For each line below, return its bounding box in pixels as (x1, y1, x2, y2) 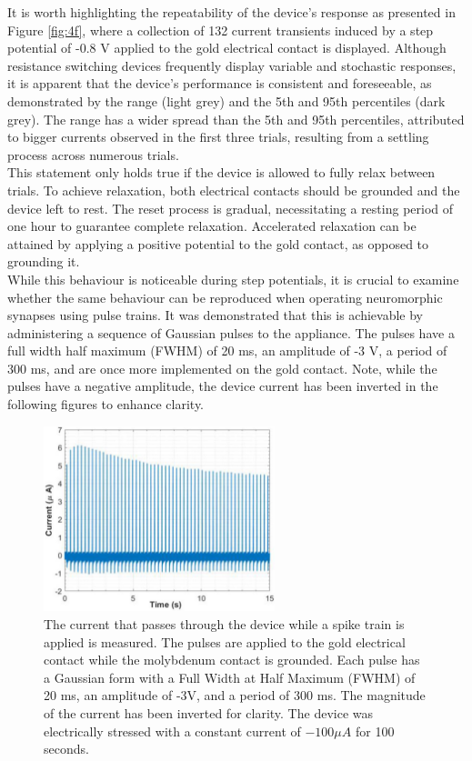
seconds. (44, 739, 89, 758)
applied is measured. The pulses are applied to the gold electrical (44, 632, 406, 651)
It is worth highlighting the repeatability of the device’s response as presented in (7, 3, 456, 21)
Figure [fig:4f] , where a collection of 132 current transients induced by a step (7, 20, 434, 39)
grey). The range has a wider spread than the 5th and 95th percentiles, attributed (7, 109, 465, 128)
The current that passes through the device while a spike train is (44, 614, 405, 633)
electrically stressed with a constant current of (44, 721, 301, 740)
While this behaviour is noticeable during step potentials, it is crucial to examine (7, 269, 459, 288)
